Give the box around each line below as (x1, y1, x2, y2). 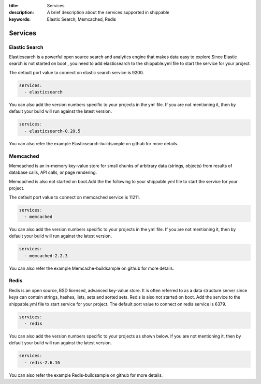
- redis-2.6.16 (24, 360, 60, 365)
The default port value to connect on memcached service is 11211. (9, 194, 140, 200)
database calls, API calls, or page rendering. (9, 169, 97, 175)
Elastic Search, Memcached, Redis (47, 16, 116, 22)
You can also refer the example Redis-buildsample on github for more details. (9, 372, 163, 378)
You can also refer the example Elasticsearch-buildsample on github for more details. (9, 140, 179, 146)
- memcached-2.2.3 (24, 253, 68, 259)
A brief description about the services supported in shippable (47, 10, 170, 15)
